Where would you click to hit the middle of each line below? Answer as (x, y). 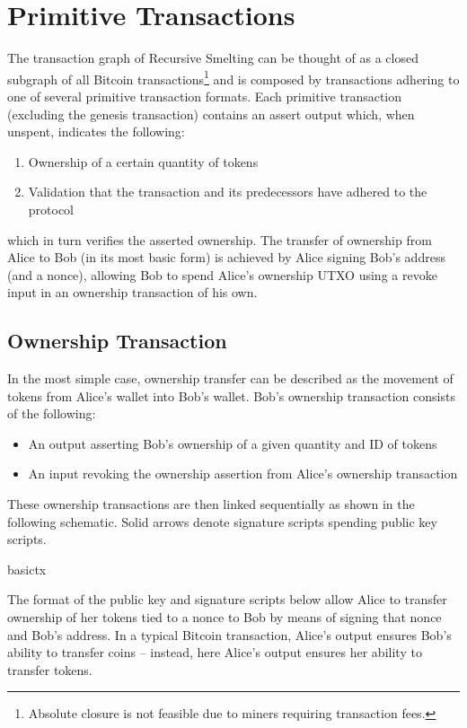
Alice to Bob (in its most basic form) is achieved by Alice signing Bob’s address (226, 257)
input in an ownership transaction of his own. (132, 292)
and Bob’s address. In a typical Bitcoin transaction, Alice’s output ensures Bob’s (229, 634)
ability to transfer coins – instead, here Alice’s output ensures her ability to (215, 652)
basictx (27, 569)
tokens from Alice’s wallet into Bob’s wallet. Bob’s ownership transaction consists (231, 395)
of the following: (52, 413)
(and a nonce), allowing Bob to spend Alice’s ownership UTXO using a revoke (222, 274)
